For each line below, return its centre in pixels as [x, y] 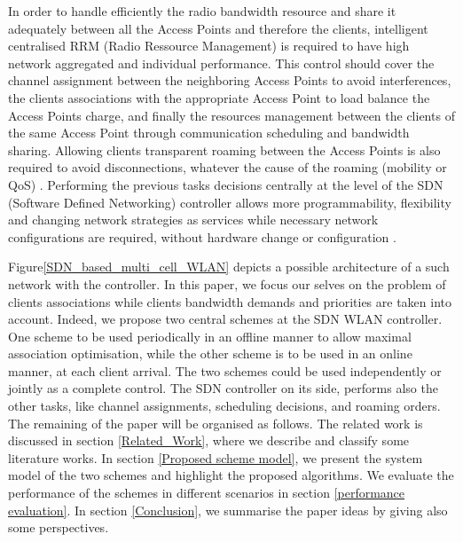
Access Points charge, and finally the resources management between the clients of [231, 115]
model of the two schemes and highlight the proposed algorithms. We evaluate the [231, 475]
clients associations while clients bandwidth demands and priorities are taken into [230, 301]
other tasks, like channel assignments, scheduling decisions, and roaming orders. [224, 406]
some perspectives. [59, 527]
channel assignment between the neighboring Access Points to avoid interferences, [230, 80]
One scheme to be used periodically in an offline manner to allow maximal [210, 336]
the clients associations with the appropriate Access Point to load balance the [219, 97]
